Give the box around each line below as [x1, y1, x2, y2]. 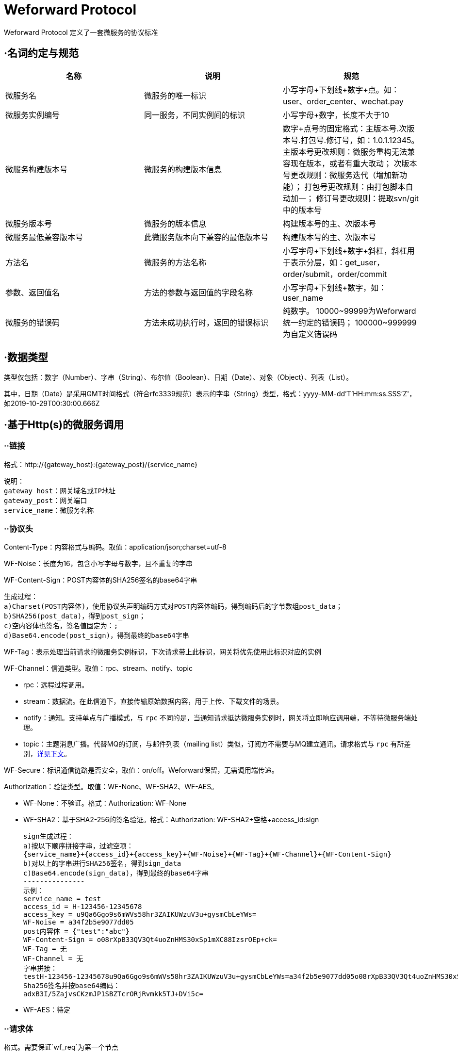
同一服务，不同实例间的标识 [144, 110, 245, 120]
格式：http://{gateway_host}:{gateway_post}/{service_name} [4, 460, 198, 469]
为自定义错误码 [282, 329, 337, 339]
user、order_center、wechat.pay [282, 96, 404, 106]
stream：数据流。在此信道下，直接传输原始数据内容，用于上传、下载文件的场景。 [23, 697, 283, 706]
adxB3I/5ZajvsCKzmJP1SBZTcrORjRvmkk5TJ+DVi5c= [23, 990, 203, 998]
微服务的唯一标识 [144, 90, 206, 100]
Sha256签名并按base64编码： [23, 982, 120, 990]
